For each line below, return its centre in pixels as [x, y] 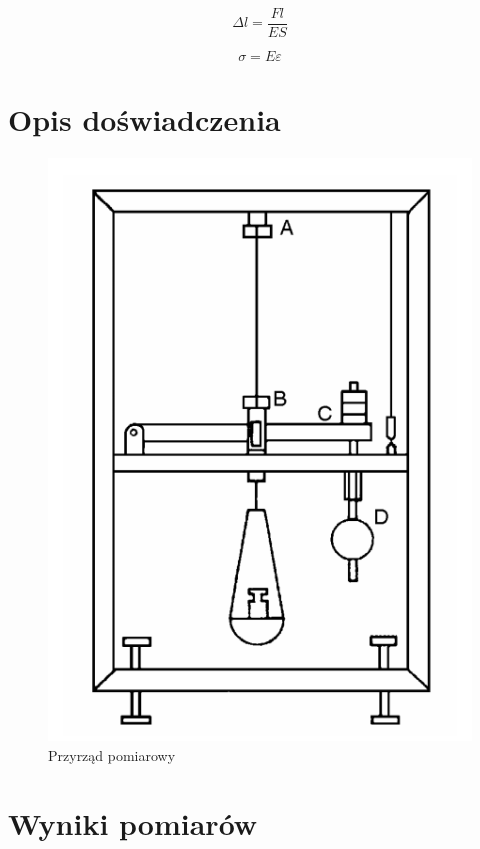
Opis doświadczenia [144, 119]
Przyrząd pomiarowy [112, 754]
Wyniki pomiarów [133, 823]
